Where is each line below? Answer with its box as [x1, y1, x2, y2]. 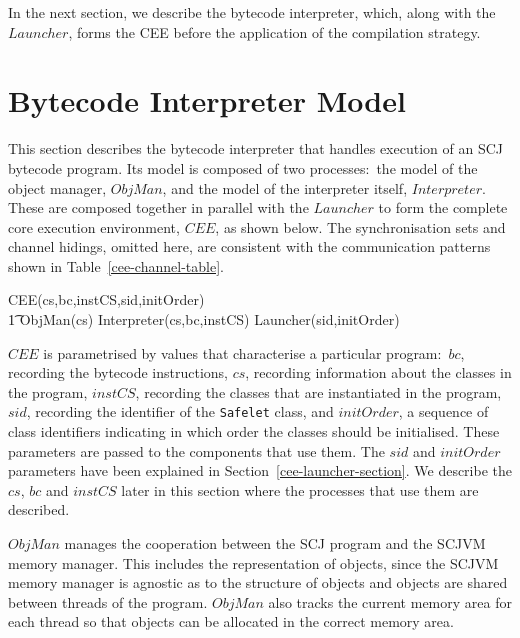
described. [8, 499, 70, 520]
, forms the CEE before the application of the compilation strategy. [68, 21, 481, 42]
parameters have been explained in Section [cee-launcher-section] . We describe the [8, 460, 512, 481]
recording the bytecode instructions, [8, 362, 229, 383]
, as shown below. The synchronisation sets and [215, 216, 506, 237]
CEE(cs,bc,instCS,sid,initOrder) [8, 289, 205, 310]
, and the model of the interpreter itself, [162, 177, 408, 198]
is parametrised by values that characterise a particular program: [43, 342, 442, 363]
